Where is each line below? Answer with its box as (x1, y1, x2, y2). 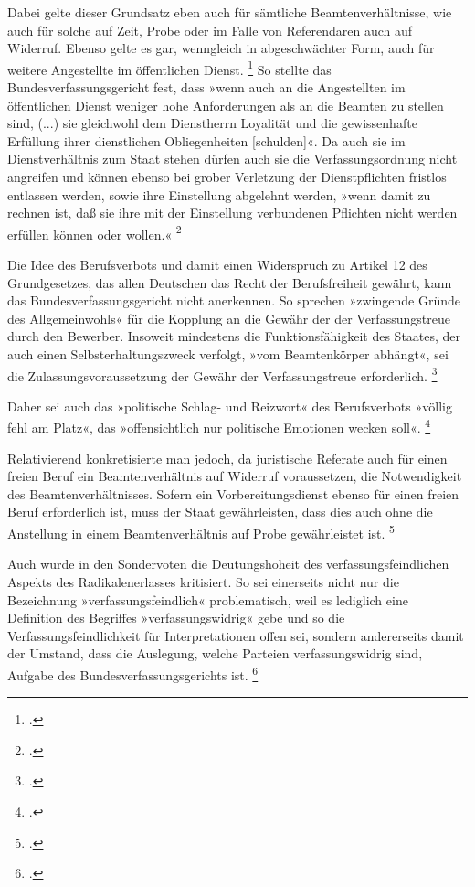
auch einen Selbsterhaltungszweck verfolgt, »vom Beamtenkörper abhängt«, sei (7, 345, 449, 363)
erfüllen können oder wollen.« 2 (7, 221, 182, 243)
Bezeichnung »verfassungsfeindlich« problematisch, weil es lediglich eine (7, 590, 408, 609)
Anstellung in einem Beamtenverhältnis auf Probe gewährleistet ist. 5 (7, 521, 395, 542)
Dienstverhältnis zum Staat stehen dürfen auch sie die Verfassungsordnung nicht (7, 149, 458, 168)
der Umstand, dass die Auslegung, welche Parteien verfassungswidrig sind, (7, 644, 423, 663)
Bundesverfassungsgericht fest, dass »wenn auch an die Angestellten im (7, 78, 406, 97)
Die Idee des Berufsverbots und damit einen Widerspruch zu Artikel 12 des (7, 255, 427, 274)
